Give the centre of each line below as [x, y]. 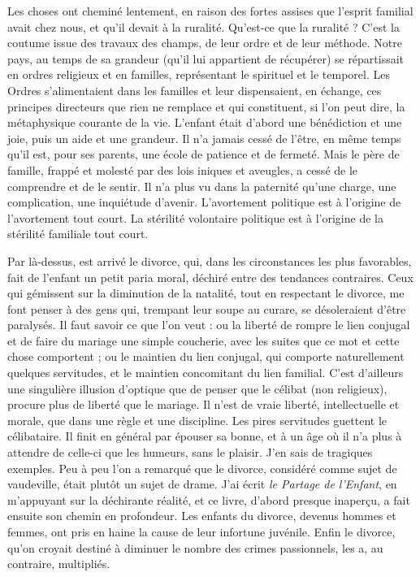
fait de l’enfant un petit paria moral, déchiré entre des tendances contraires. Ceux [210, 277]
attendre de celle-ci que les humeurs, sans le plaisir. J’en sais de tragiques [190, 452]
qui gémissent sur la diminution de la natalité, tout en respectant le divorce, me [206, 293]
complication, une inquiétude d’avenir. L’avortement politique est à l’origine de [204, 202]
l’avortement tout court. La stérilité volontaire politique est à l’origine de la [195, 217]
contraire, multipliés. [59, 564]
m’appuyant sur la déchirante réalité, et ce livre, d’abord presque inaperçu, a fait [209, 499]
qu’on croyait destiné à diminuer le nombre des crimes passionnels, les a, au [195, 547]
